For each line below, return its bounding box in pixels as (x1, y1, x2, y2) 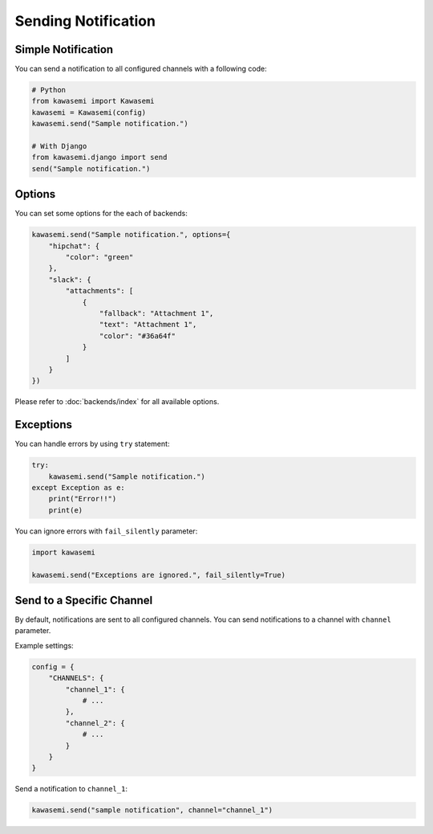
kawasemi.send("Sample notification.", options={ (31, 230, 231, 239)
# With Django (31, 141, 87, 150)
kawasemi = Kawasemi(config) (31, 108, 147, 117)
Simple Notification (14, 43, 114, 56)
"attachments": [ (65, 286, 134, 296)
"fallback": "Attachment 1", (99, 309, 214, 317)
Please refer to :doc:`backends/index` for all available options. (14, 397, 220, 407)
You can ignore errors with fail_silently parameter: (14, 526, 198, 536)
